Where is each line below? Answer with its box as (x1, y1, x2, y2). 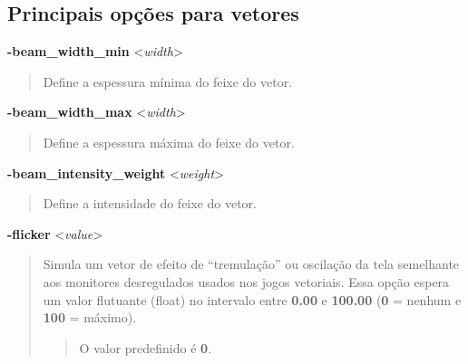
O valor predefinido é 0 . (79, 338, 212, 357)
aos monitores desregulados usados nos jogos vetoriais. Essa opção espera (43, 272, 450, 291)
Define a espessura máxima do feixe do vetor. (43, 132, 295, 151)
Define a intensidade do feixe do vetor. (43, 194, 257, 213)
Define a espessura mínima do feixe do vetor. (43, 72, 293, 91)
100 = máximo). (43, 308, 137, 327)
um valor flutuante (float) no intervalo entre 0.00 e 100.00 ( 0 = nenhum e (43, 290, 462, 309)
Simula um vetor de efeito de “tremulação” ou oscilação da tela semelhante (43, 254, 460, 273)
